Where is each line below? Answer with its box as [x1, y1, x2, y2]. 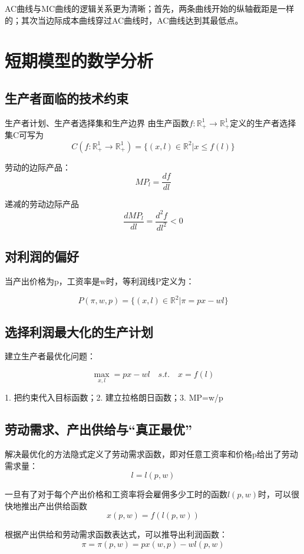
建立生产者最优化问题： [5, 350, 95, 362]
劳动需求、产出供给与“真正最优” [5, 420, 192, 438]
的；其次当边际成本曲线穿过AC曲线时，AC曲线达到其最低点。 [5, 14, 243, 26]
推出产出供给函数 [21, 499, 87, 512]
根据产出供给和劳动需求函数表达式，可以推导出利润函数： [5, 528, 227, 540]
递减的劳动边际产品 [5, 198, 79, 210]
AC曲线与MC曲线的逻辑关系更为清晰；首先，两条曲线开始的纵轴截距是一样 [5, 2, 295, 14]
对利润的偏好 [5, 247, 79, 265]
